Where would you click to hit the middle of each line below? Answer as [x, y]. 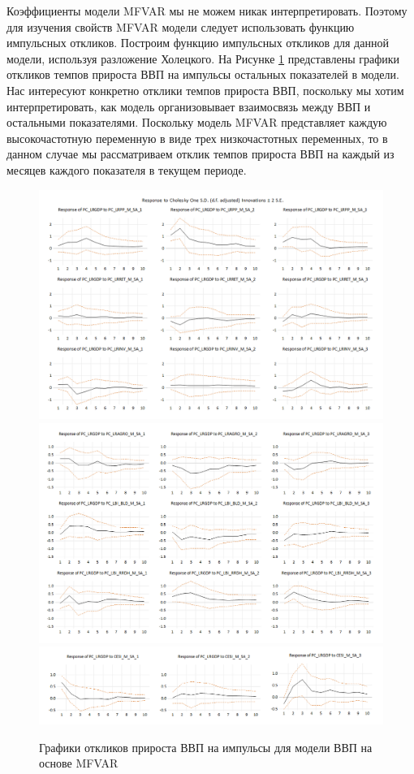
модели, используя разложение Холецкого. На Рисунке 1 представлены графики [203, 58]
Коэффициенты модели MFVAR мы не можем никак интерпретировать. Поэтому [207, 11]
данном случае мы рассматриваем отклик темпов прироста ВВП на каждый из [201, 154]
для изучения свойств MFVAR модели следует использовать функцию [181, 26]
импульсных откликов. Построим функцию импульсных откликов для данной [198, 43]
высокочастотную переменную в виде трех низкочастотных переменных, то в [197, 138]
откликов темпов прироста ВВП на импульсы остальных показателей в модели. [203, 74]
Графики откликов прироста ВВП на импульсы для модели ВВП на [206, 747]
